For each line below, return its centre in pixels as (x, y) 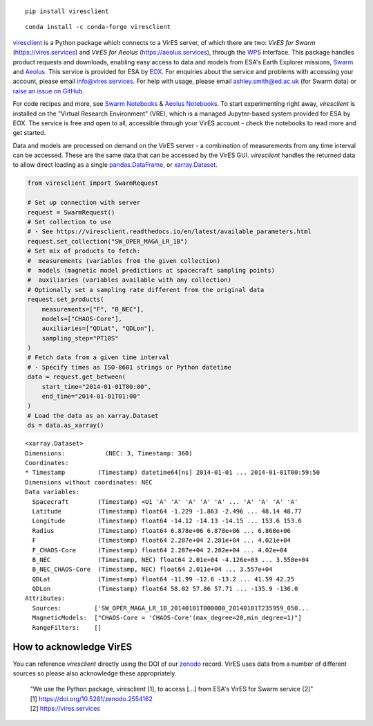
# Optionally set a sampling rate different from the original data (146, 290)
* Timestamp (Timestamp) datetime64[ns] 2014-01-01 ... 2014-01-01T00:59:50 (173, 473)
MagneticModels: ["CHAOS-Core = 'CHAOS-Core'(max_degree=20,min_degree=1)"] (167, 618)
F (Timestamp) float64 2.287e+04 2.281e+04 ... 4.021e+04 (162, 541)
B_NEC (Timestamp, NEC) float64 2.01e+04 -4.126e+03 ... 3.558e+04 (171, 560)
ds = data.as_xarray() (66, 425)
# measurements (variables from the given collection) (124, 261)
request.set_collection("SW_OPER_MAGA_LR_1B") (107, 241)
